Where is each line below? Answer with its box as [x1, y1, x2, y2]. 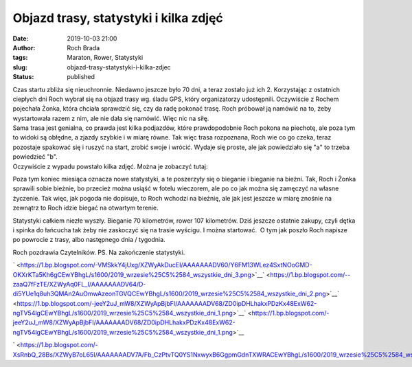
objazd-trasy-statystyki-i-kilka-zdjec [67, 63, 171, 71]
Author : [12, 43, 36, 52]
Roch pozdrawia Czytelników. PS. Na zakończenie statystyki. [12, 248, 185, 256]
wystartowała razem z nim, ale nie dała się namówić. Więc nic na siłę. [12, 114, 209, 122]
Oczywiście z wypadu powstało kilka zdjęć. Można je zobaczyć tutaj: [12, 162, 209, 170]
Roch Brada [67, 43, 100, 52]
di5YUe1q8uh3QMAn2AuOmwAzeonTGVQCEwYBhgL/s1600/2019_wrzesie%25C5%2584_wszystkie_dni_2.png [12, 289, 326, 298]
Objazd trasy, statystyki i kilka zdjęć [12, 10, 223, 25]
